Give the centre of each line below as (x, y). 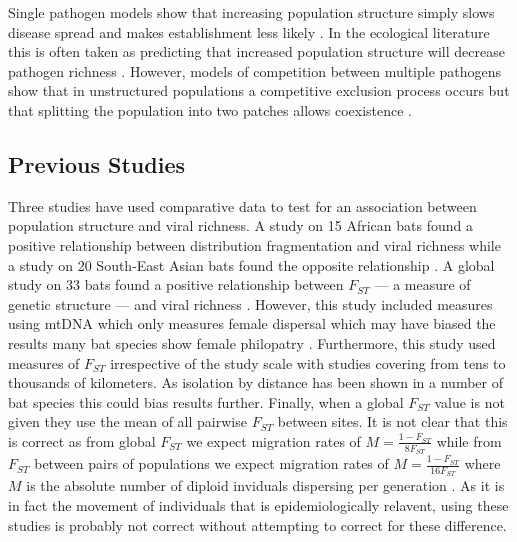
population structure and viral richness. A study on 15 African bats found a (240, 225)
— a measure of (422, 284)
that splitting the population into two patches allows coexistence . (210, 109)
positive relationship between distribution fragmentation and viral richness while (254, 244)
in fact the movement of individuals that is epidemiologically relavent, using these (258, 504)
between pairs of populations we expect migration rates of (211, 463)
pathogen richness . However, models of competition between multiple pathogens (255, 70)
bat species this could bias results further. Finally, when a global (206, 401)
